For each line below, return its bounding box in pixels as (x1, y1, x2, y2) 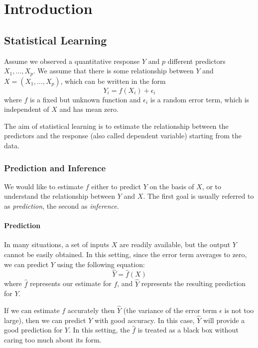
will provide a (203, 315, 245, 325)
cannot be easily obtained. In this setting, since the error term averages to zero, (4, 249, 247, 259)
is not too (224, 305, 254, 316)
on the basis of (149, 181, 194, 191)
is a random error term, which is (150, 94, 250, 104)
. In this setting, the (68, 325, 130, 335)
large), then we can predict (4, 315, 86, 325)
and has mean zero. (59, 104, 119, 114)
